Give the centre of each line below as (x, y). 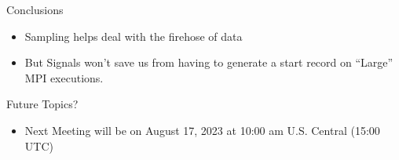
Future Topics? (42, 104)
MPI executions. (64, 77)
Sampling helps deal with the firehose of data (134, 36)
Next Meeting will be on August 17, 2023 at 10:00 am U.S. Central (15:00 (202, 130)
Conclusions (35, 9)
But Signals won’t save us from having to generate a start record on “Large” (209, 62)
